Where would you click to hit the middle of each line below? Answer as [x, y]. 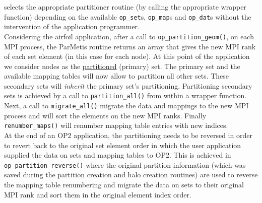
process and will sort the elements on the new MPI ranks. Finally [105, 115]
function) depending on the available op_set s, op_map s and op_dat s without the [128, 16]
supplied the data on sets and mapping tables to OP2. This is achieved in [118, 155]
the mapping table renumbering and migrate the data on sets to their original [124, 185]
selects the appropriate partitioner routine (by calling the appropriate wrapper [125, 7]
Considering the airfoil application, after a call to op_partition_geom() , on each [129, 36]
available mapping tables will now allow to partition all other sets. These [117, 76]
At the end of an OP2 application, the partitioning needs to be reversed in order [128, 135]
